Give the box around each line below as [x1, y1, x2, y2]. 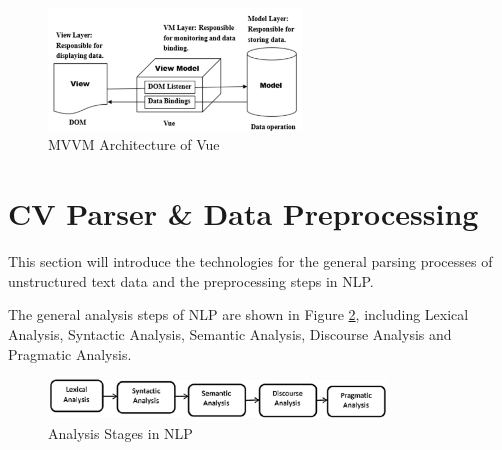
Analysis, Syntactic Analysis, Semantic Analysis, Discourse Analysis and [8, 323, 452, 344]
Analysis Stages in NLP [48, 423, 193, 444]
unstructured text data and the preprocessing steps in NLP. [8, 270, 374, 291]
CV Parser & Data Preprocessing [8, 193, 479, 234]
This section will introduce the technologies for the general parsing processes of [8, 251, 493, 272]
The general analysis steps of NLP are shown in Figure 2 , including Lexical [8, 304, 469, 325]
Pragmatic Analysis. [8, 343, 132, 364]
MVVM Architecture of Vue [48, 134, 220, 155]
